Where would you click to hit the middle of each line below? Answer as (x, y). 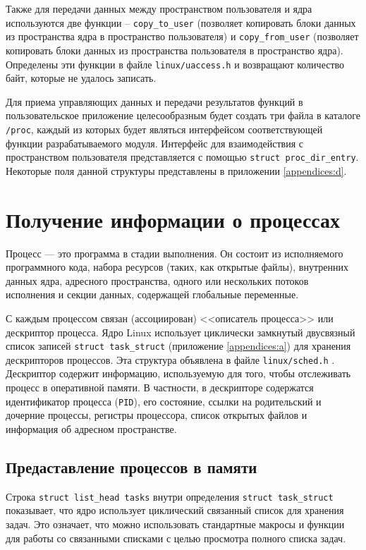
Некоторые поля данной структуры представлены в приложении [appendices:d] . (176, 170)
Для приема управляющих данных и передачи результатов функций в (154, 101)
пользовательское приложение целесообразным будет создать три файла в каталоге (183, 115)
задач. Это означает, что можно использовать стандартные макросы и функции (175, 524)
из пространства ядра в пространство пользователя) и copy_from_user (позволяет (182, 36)
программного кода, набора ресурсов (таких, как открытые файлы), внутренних (177, 267)
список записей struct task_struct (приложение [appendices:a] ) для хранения (178, 346)
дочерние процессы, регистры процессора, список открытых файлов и (157, 415)
